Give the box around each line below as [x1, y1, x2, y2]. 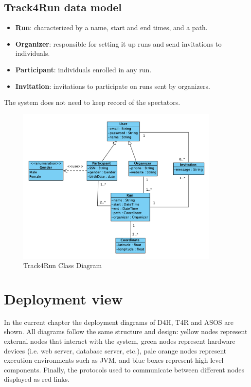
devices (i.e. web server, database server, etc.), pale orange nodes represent [4, 345, 227, 355]
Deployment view [4, 288, 123, 308]
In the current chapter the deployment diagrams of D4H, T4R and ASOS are [4, 317, 233, 327]
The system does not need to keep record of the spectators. [4, 97, 180, 107]
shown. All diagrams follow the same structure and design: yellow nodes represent [4, 326, 248, 337]
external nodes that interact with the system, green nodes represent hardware [4, 336, 235, 346]
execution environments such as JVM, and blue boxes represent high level [4, 355, 224, 365]
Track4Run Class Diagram [23, 260, 102, 270]
